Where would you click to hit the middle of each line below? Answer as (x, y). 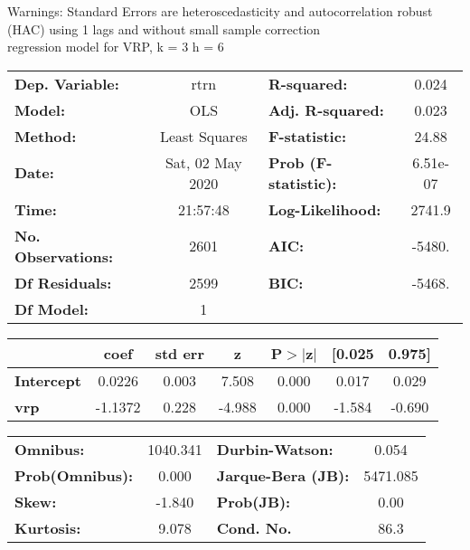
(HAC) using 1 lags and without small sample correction (164, 28)
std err (179, 353)
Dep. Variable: (67, 83)
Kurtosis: (48, 527)
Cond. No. (254, 527)
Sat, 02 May (203, 162)
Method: (46, 136)
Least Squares (203, 136)
